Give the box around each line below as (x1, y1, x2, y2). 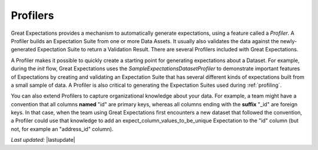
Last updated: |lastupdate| (11, 136, 75, 144)
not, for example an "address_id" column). (11, 125, 114, 132)
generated (11, 46, 37, 53)
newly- (280, 37, 297, 44)
